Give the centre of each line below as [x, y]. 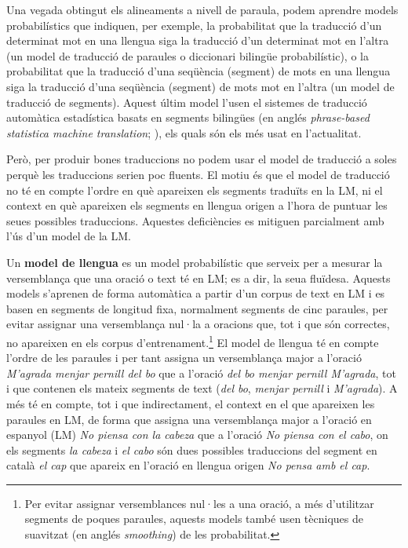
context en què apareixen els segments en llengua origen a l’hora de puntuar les [197, 205]
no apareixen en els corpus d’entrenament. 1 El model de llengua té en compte [193, 341]
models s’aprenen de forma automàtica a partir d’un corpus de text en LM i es [196, 293]
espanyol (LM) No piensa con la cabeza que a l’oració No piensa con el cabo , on [197, 435]
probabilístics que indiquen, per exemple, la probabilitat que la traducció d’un [194, 25]
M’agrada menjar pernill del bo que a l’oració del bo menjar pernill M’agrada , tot [201, 373]
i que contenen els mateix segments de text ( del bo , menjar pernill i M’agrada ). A [202, 388]
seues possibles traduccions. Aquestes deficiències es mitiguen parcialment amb [195, 220]
